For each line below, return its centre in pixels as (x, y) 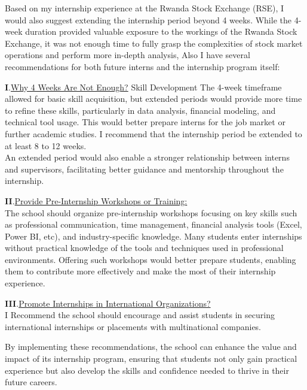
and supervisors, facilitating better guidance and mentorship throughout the (144, 169)
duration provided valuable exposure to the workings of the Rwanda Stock (161, 31)
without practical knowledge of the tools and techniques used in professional (144, 248)
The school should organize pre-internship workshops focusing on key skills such (151, 212)
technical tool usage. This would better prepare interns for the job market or (145, 122)
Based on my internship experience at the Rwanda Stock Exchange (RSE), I (145, 8)
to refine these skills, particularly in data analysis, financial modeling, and (140, 110)
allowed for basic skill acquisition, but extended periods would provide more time (153, 99)
